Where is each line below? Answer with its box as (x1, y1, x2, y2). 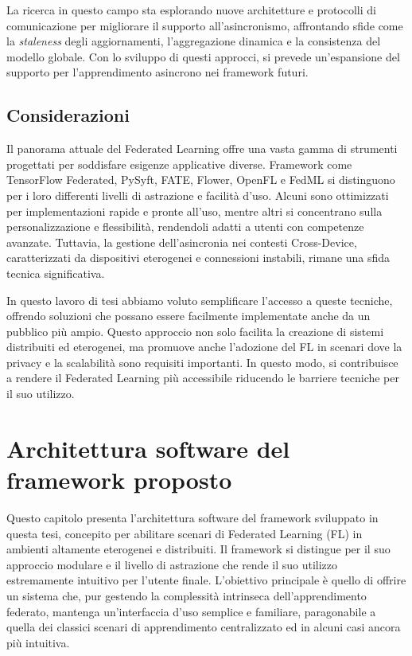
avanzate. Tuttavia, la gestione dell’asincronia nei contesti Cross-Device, (6, 233, 357, 250)
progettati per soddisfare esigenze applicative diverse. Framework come (6, 155, 352, 172)
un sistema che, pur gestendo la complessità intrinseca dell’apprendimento (6, 587, 367, 603)
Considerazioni (6, 103, 130, 127)
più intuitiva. (6, 634, 70, 650)
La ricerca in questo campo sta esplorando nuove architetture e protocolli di (6, 2, 376, 18)
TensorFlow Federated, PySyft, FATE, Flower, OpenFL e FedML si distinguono (6, 171, 395, 188)
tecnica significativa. (6, 264, 105, 281)
